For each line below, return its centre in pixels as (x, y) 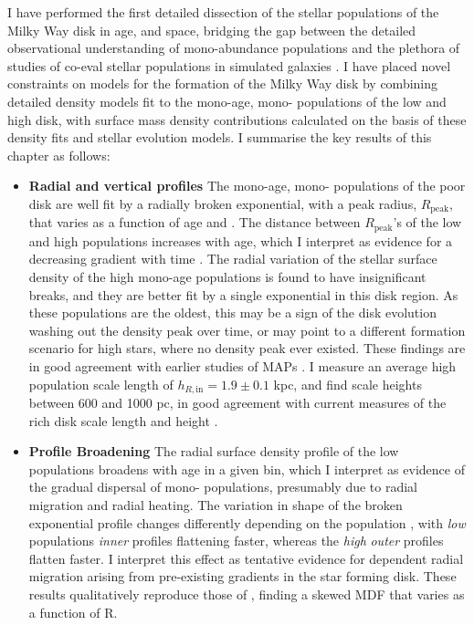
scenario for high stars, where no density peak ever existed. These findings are (247, 348)
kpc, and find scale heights (348, 384)
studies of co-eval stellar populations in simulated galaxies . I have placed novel (229, 65)
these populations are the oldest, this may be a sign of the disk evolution (232, 312)
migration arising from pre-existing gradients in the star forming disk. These (242, 576)
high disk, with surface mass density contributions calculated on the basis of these (237, 119)
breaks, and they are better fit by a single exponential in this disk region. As (243, 294)
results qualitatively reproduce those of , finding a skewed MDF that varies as (247, 594)
